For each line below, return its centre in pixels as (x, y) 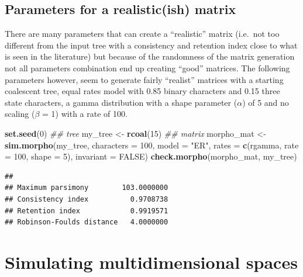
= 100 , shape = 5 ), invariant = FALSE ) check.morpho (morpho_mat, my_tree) (151, 156)
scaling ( (20, 114)
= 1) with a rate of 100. (85, 114)
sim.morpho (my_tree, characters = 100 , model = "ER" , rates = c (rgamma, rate (152, 145)
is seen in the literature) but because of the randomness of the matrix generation (150, 56)
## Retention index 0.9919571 (87, 211)
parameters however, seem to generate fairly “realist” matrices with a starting (144, 79)
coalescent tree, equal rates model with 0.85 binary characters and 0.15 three (142, 91)
